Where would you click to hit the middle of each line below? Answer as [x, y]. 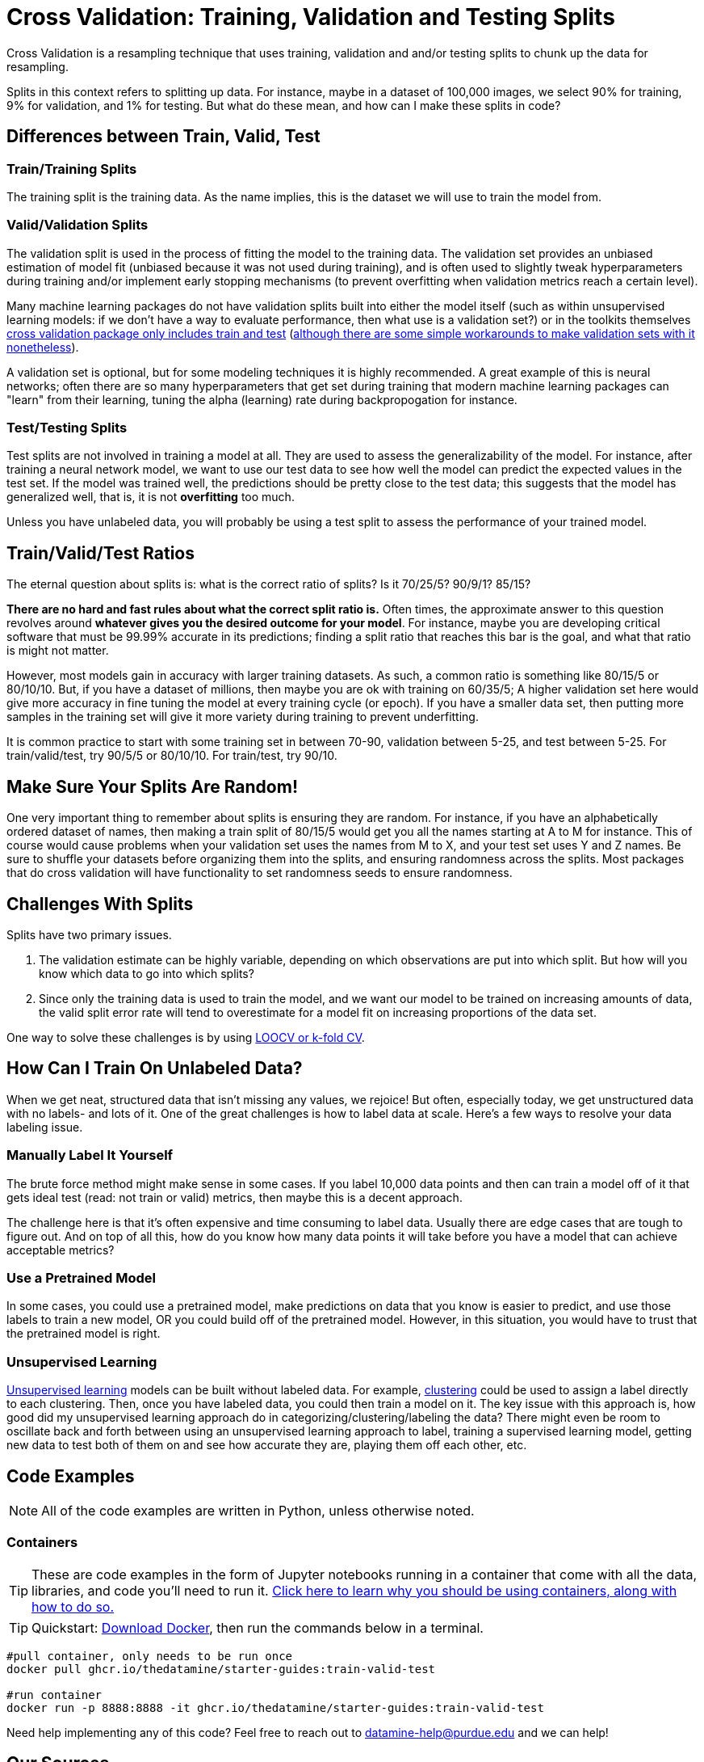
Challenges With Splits [100, 904]
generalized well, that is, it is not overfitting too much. [151, 497]
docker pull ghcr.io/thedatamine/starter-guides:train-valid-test [221, 1669]
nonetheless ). [43, 347]
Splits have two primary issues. [89, 935]
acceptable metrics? [61, 1250]
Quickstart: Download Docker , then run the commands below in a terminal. [258, 1627]
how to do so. [73, 1606]
